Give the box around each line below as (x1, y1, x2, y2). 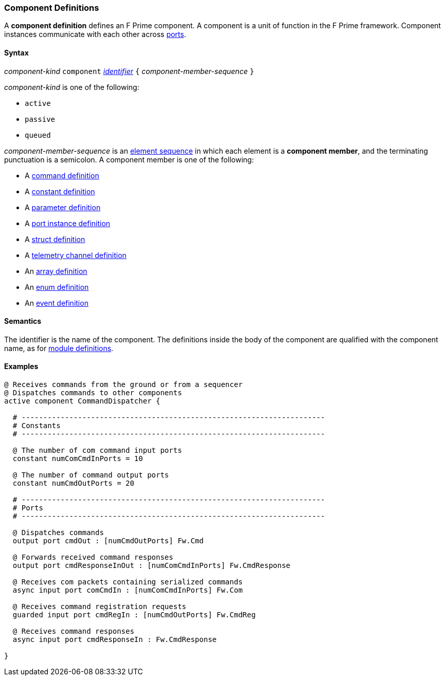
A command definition (25, 171, 99, 180)
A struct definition (25, 234, 85, 244)
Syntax (4, 48, 29, 57)
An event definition (25, 298, 88, 307)
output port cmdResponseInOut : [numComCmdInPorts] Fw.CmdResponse (12, 561, 291, 570)
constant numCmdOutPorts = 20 (12, 479, 134, 488)
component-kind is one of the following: (4, 82, 139, 91)
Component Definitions (4, 3, 99, 13)
